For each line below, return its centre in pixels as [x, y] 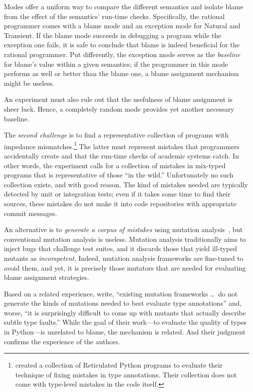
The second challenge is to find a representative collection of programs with [116, 135]
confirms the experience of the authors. [62, 341]
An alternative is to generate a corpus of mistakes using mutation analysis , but [123, 229]
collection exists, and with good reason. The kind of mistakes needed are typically [126, 184]
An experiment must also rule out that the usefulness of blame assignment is [118, 99]
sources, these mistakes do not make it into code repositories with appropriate [120, 203]
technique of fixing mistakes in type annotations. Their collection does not [126, 374]
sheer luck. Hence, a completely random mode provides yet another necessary [119, 108]
